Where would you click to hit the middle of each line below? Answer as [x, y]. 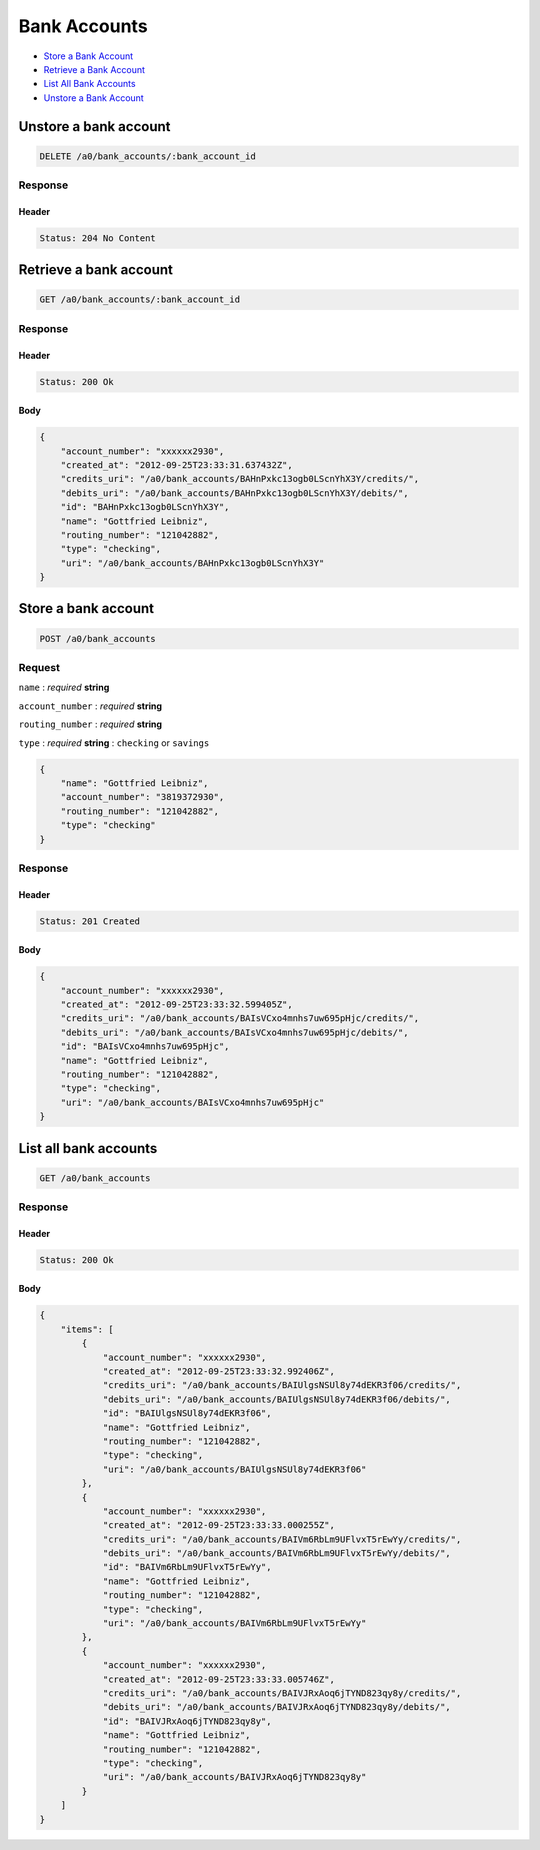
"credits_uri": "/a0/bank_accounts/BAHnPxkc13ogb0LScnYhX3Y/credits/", [240, 479]
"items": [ [87, 1329]
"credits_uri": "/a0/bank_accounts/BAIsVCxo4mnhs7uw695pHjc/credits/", [240, 1018]
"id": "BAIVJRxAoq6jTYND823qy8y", [187, 1721]
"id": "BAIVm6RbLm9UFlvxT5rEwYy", [187, 1567]
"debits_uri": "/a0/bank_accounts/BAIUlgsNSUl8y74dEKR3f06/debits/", [277, 1399]
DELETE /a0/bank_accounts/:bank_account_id [148, 156]
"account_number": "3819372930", [142, 797]
